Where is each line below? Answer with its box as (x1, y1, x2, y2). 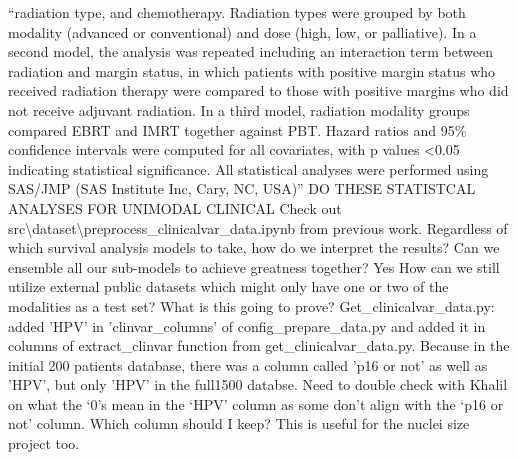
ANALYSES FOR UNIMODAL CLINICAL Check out (8, 197, 342, 218)
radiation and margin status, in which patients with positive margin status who (8, 60, 496, 81)
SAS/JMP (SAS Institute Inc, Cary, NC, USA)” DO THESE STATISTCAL (8, 178, 476, 199)
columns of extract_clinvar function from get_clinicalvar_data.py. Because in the (8, 335, 510, 356)
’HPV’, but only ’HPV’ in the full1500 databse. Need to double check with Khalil (8, 374, 508, 395)
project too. (8, 433, 80, 454)
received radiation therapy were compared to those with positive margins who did (8, 80, 509, 101)
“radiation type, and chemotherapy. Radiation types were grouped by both (8, 2, 466, 22)
